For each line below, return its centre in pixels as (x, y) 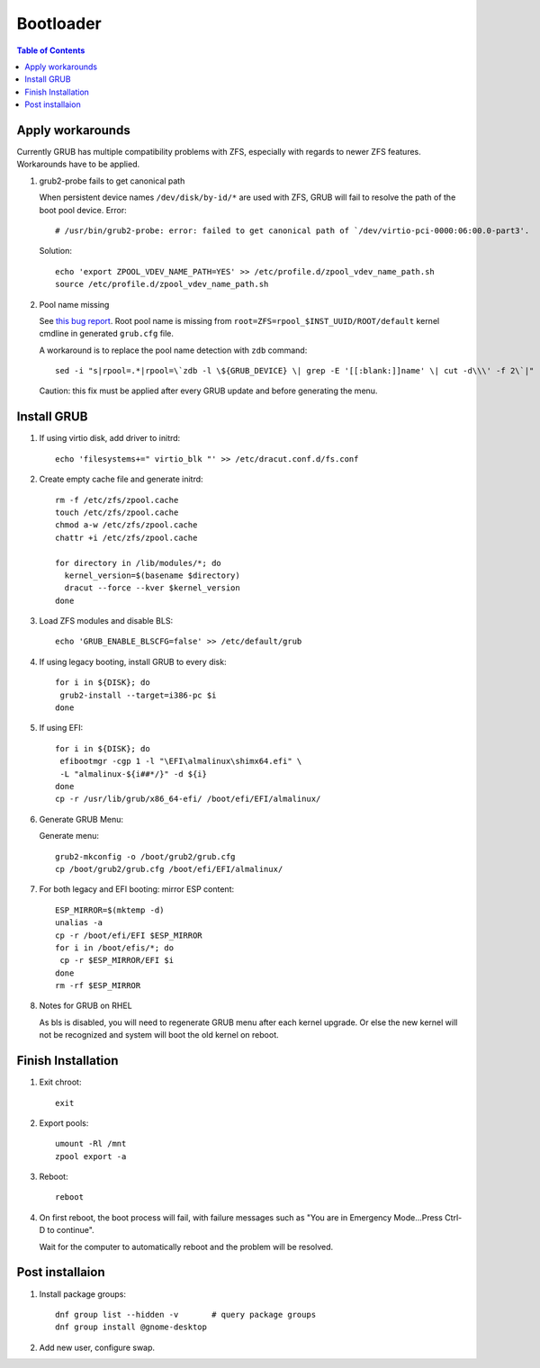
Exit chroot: (60, 1082)
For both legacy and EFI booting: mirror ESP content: (137, 889)
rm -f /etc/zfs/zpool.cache (117, 500)
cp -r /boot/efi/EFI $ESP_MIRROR (129, 935)
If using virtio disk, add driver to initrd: (110, 438)
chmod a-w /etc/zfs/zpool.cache (126, 525)
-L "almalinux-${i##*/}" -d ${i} (133, 774)
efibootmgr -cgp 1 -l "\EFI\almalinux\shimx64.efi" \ (181, 761)
